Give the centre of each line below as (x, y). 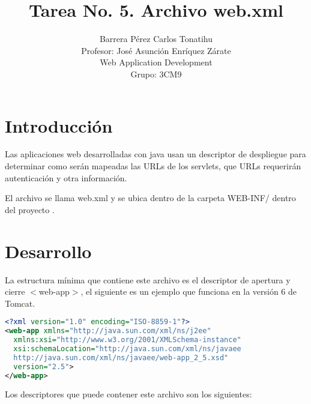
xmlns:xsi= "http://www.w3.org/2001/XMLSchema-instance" (127, 340)
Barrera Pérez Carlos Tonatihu (156, 39)
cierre (15, 291)
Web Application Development (156, 62)
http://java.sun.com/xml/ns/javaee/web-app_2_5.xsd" (121, 357)
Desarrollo (48, 251)
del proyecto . (30, 209)
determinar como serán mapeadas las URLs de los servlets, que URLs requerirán (153, 166)
